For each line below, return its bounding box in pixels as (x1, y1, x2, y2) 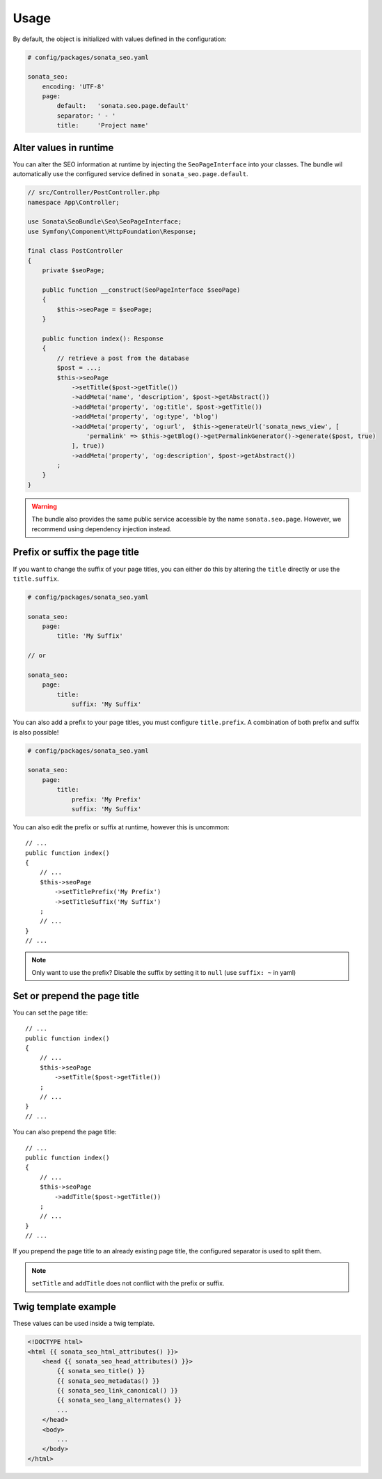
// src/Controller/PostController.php (27, 189, 160, 196)
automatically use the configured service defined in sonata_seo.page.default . (13, 170, 248, 178)
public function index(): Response (42, 335, 164, 343)
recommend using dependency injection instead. (31, 524, 172, 533)
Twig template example (13, 1301, 116, 1313)
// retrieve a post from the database (56, 354, 189, 362)
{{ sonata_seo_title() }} (56, 1367, 145, 1375)
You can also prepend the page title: (13, 1128, 117, 1136)
